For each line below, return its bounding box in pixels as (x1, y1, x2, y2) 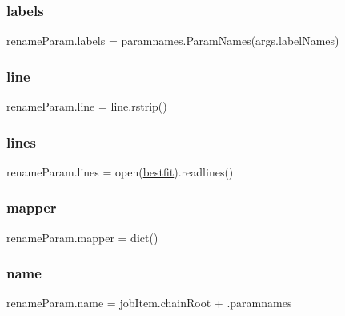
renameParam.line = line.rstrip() (6, 98, 167, 115)
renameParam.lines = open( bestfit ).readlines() (6, 163, 234, 180)
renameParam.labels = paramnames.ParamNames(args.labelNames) (6, 32, 339, 49)
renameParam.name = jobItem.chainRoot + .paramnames (6, 294, 292, 311)
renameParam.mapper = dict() (6, 229, 158, 245)
